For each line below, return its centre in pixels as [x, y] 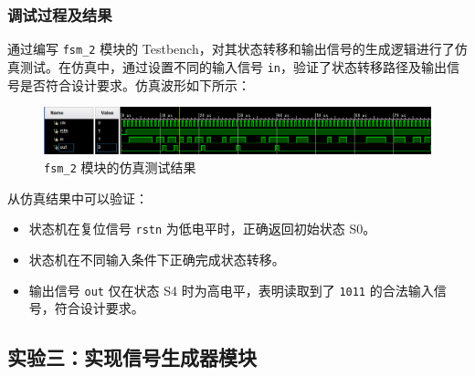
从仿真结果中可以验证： [78, 198]
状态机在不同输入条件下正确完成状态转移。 [157, 259]
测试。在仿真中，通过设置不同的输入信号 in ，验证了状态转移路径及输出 [233, 66]
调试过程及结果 [60, 14]
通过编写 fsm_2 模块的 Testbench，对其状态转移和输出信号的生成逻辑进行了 [231, 49]
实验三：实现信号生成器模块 [132, 357]
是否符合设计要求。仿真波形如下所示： [135, 84]
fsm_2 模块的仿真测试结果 [120, 167]
